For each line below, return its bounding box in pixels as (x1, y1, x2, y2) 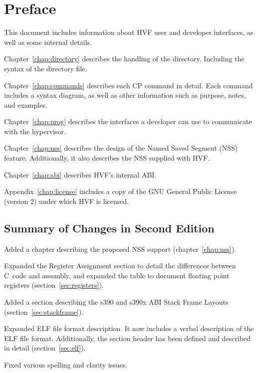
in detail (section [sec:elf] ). (4, 343, 86, 353)
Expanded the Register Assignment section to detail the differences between (4, 260, 236, 271)
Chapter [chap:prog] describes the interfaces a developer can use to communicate (4, 116, 252, 127)
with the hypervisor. (4, 126, 66, 136)
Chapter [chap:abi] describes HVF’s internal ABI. (4, 169, 157, 180)
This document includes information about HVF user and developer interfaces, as (4, 27, 254, 37)
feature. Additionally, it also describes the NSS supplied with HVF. (4, 153, 210, 163)
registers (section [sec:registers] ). (4, 280, 104, 290)
